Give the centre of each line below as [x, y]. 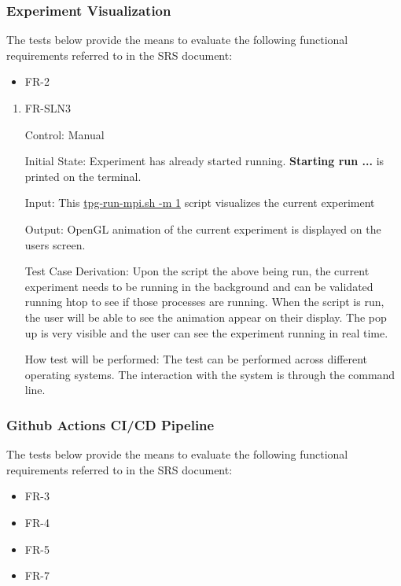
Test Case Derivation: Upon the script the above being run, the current [197, 271]
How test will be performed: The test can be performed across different [196, 359]
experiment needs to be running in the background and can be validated [199, 286]
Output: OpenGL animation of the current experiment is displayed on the [203, 229]
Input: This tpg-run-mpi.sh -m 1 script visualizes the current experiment [200, 203]
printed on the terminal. [83, 176]
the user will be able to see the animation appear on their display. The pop [206, 317]
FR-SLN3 [48, 108]
